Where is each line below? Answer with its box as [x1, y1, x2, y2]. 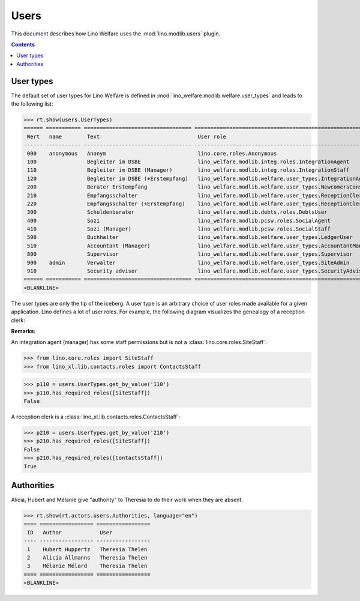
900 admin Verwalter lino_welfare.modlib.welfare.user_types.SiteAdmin [27, 259, 350, 266]
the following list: [11, 100, 53, 107]
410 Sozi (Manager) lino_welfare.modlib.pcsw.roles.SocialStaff [27, 226, 331, 232]
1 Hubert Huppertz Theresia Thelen [27, 546, 148, 552]
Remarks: [11, 327, 36, 334]
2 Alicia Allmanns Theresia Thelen [27, 554, 148, 561]
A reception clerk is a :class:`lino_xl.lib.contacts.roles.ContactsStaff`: [11, 413, 181, 420]
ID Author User [27, 529, 113, 536]
